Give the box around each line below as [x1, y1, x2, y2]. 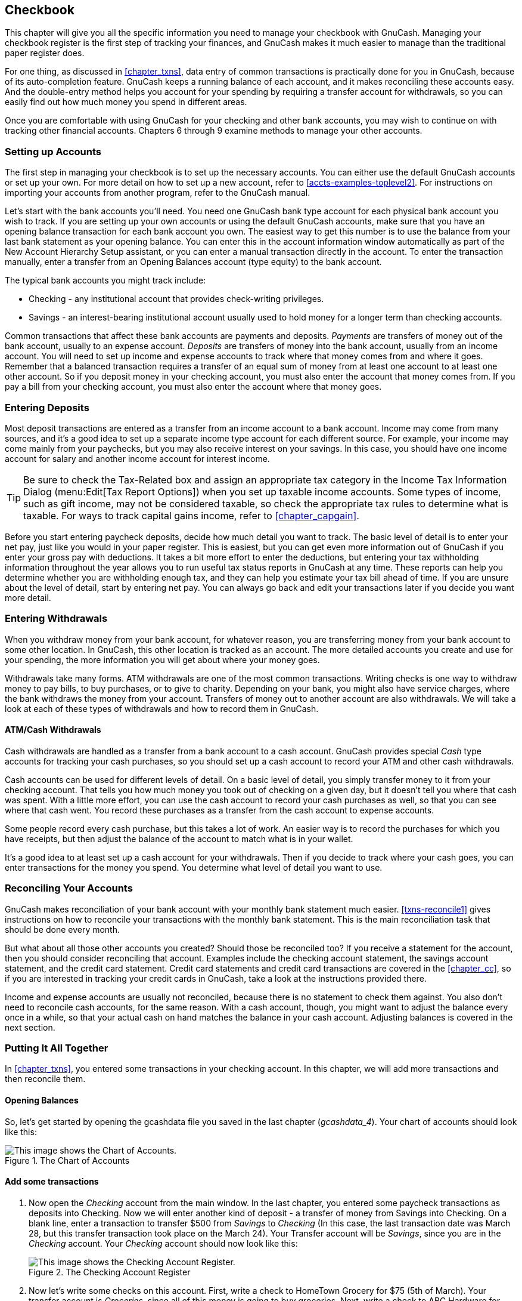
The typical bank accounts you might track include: [5, 275, 206, 286]
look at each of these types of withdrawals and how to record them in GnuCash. [5, 703, 319, 714]
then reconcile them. [5, 1074, 86, 1084]
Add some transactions [5, 1176, 99, 1187]
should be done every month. [5, 924, 120, 935]
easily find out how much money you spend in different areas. [5, 97, 247, 107]
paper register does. [5, 48, 85, 58]
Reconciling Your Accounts [5, 882, 133, 895]
